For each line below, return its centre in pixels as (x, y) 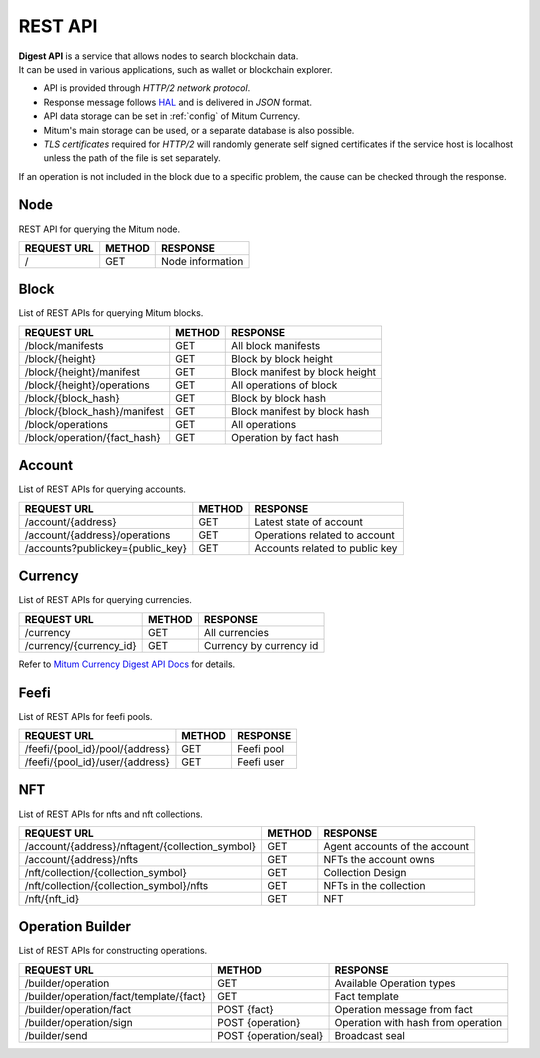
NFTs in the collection (374, 885)
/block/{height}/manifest (82, 372)
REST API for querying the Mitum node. (99, 229)
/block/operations (66, 424)
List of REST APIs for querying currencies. (105, 600)
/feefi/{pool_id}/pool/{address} (97, 748)
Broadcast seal (369, 1035)
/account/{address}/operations (97, 535)
